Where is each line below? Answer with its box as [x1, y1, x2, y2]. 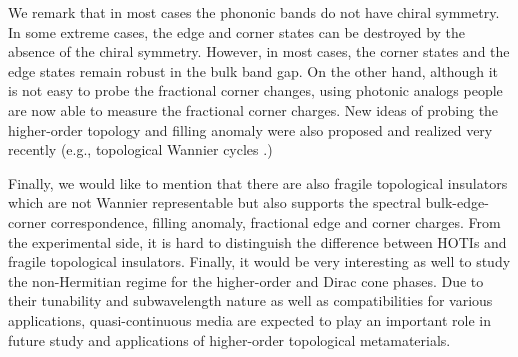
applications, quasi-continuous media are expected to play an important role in [8, 309, 491, 330]
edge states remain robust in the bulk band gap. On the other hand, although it [8, 60, 499, 81]
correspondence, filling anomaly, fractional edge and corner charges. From [50, 211, 501, 232]
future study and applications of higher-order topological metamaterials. [8, 329, 451, 350]
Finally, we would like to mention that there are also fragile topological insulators [8, 172, 508, 193]
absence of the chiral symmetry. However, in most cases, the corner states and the [8, 41, 510, 62]
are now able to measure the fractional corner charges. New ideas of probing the [8, 99, 499, 120]
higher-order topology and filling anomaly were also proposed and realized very [8, 119, 493, 140]
